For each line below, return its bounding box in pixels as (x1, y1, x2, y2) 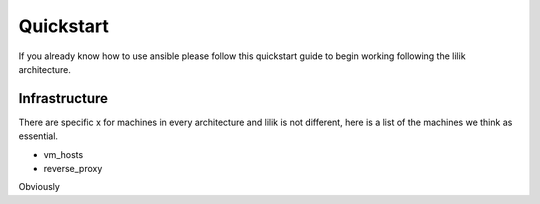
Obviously (18, 181, 60, 193)
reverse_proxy (43, 163, 103, 175)
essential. (18, 130, 59, 142)
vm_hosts (43, 148, 84, 160)
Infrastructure (18, 90, 109, 107)
